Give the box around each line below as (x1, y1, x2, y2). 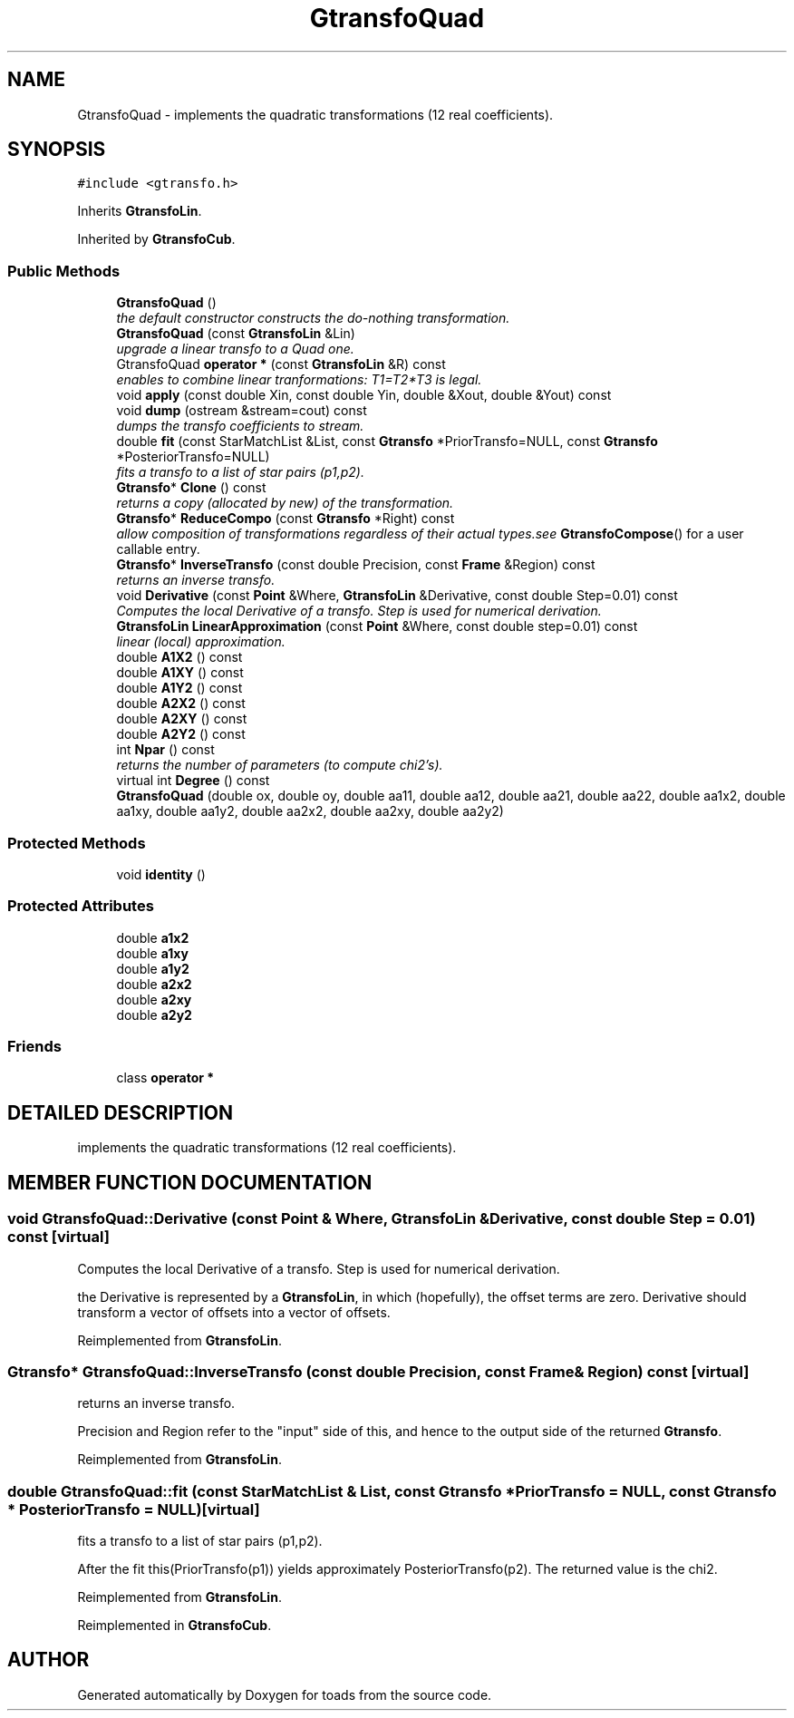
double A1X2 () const (116, 649, 243, 665)
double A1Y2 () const (116, 680, 243, 696)
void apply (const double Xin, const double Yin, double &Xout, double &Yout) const (116, 387, 612, 403)
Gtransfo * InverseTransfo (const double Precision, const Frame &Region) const (116, 557, 595, 573)
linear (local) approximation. (116, 634, 286, 650)
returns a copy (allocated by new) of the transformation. (116, 495, 454, 511)
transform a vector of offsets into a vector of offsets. (77, 1304, 391, 1320)
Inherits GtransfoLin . (77, 203, 202, 219)
